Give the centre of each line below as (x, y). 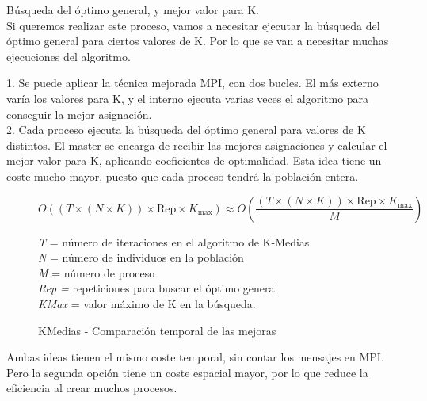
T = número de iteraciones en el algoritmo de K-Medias (174, 241)
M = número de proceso (97, 272)
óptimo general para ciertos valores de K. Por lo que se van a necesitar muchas (198, 41)
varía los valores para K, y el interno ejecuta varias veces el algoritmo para (188, 98)
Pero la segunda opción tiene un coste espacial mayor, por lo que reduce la (187, 372)
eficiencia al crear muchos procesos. (92, 388)
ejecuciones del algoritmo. (69, 56)
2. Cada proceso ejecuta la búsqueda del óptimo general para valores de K (186, 130)
